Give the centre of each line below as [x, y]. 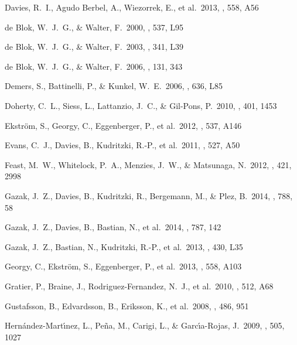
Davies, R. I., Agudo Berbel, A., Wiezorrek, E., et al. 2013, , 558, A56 [132, 7]
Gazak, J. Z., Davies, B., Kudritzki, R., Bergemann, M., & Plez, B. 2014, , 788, [149, 195]
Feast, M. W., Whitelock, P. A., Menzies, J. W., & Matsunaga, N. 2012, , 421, [148, 164]
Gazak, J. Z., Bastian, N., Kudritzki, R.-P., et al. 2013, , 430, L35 [124, 246]
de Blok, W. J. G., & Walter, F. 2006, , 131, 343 [94, 66]
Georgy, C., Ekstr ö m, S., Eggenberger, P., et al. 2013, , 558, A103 [123, 266]
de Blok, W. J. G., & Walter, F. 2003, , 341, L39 [94, 47]
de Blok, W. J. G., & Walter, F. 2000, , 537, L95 [94, 27]
